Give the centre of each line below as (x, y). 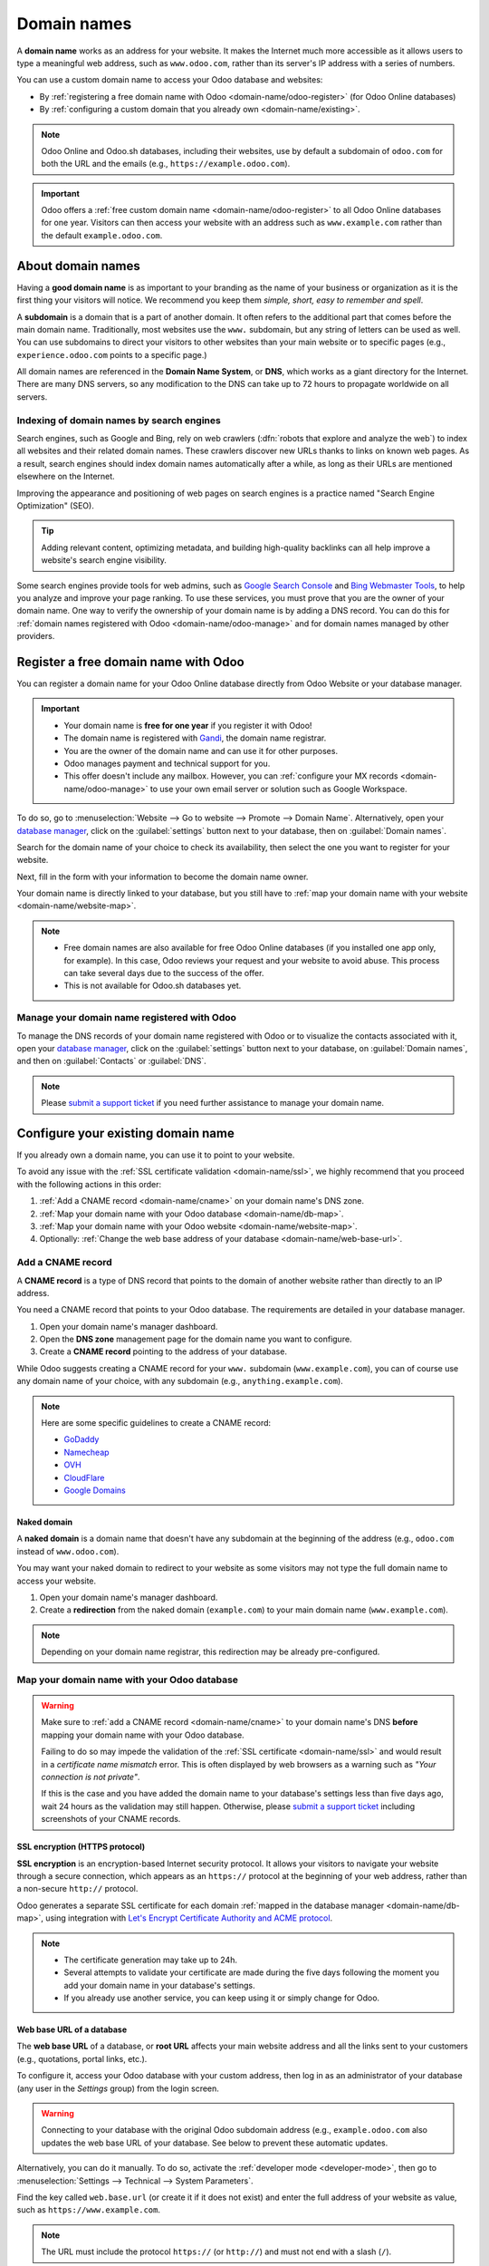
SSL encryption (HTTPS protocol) (81, 1847)
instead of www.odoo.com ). (68, 1551)
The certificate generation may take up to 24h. (150, 1960)
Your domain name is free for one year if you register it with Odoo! (188, 725)
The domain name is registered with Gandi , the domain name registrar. (195, 738)
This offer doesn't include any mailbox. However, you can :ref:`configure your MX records (231, 776)
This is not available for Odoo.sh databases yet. (153, 986)
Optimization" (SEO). (55, 505)
